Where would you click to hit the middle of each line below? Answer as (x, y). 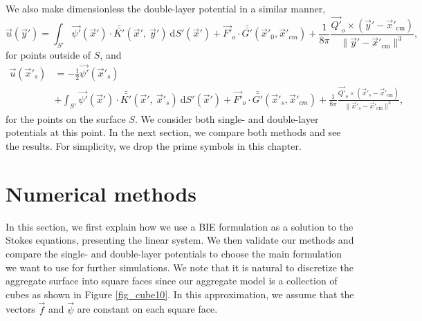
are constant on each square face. (147, 309)
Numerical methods (101, 193)
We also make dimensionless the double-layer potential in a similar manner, (166, 8)
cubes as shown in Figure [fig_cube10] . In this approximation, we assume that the (180, 294)
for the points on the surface (66, 118)
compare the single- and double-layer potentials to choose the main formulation (174, 253)
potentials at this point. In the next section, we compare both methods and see (173, 132)
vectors (20, 309)
